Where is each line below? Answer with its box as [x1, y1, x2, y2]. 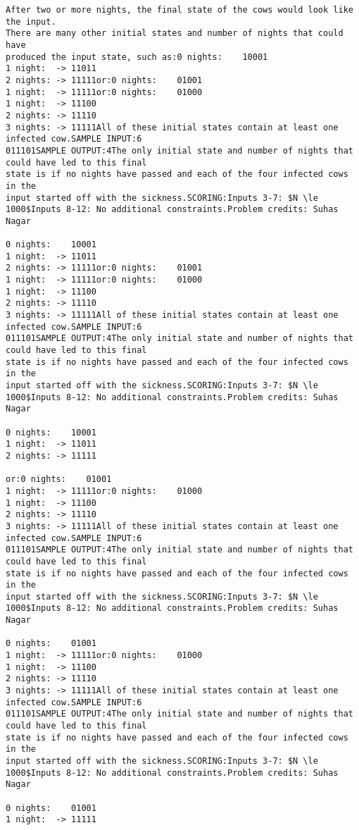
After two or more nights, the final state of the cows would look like [6, 5, 353, 15]
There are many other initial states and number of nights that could [6, 28, 344, 39]
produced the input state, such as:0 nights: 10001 [6, 51, 268, 62]
